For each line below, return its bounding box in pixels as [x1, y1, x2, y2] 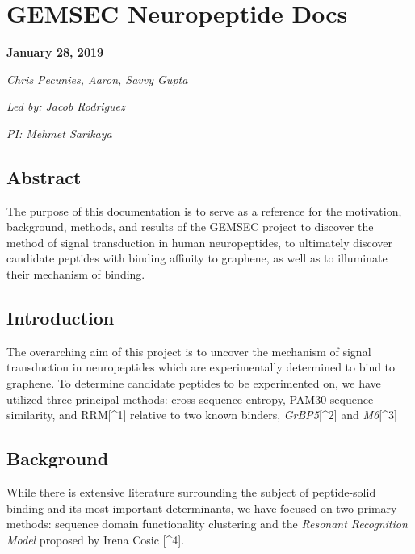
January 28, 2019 [6, 44, 104, 61]
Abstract [6, 164, 82, 189]
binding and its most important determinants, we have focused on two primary [6, 499, 397, 516]
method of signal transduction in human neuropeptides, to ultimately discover [6, 233, 393, 250]
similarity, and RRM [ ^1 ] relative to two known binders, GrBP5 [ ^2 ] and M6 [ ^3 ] [6, 406, 397, 423]
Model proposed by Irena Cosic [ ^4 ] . [6, 531, 185, 548]
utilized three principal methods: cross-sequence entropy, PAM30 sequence [6, 390, 374, 407]
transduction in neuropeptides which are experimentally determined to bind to [6, 359, 396, 376]
